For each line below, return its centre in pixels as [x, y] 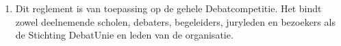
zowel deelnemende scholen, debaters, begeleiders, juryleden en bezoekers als [175, 21]
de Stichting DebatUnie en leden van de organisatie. [124, 35]
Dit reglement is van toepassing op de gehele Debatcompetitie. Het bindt [168, 8]
